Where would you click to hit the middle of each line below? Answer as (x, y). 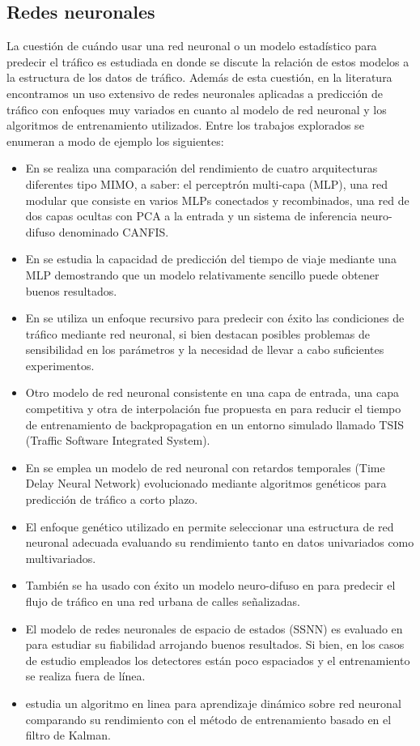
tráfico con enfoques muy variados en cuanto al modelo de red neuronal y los (197, 109)
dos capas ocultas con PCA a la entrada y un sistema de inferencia (191, 216)
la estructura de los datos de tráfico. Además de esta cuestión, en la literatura (199, 77)
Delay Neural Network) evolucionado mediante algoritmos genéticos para (206, 483)
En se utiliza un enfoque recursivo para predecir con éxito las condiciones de (215, 318)
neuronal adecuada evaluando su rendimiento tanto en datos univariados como (220, 542)
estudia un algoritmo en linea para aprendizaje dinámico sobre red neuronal (213, 703)
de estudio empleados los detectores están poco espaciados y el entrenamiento (218, 660)
